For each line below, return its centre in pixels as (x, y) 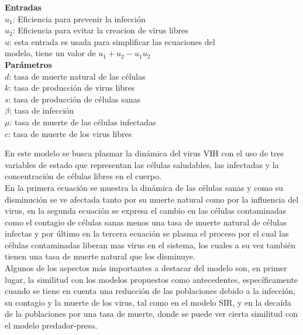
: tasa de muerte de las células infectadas (83, 122)
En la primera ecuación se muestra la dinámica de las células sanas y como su (144, 187)
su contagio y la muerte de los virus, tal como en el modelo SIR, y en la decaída (148, 302)
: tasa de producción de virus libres (72, 88)
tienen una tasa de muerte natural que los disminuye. (100, 256)
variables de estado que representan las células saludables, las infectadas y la (142, 164)
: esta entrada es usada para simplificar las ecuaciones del (112, 41)
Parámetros (28, 64)
